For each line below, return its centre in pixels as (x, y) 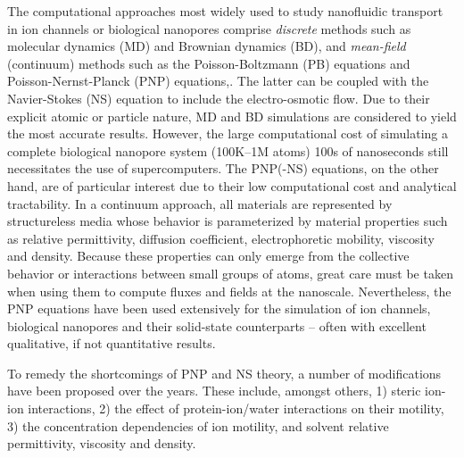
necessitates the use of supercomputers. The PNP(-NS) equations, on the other (223, 168)
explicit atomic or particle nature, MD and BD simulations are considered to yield (232, 116)
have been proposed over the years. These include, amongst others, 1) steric (214, 391)
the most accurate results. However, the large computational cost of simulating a (228, 133)
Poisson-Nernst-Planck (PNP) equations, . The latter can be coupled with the (218, 81)
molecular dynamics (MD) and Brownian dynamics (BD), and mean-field (207, 46)
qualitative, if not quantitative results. (112, 343)
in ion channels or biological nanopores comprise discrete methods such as (209, 28)
